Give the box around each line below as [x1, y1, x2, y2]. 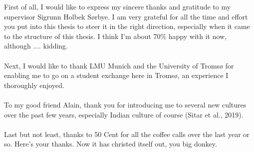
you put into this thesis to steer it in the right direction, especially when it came [4, 21, 250, 31]
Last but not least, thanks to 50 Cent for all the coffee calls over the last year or [4, 128, 250, 139]
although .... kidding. [4, 40, 68, 51]
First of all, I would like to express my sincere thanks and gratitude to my [4, 1, 231, 11]
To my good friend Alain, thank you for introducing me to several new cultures [4, 99, 247, 109]
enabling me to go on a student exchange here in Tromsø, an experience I [4, 70, 229, 80]
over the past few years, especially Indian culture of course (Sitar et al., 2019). [4, 109, 244, 119]
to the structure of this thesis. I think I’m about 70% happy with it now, [4, 30, 227, 41]
